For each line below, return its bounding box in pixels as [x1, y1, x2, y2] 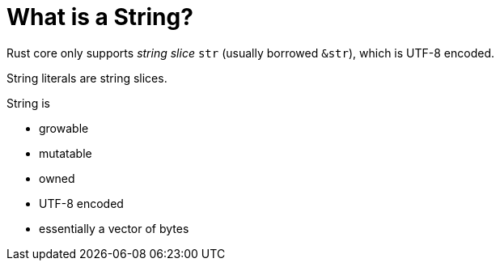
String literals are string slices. [6, 70, 167, 85]
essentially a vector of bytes [39, 221, 189, 235]
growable [39, 121, 89, 135]
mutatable [39, 146, 92, 160]
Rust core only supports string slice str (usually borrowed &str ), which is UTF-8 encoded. [6, 45, 494, 60]
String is [6, 95, 50, 110]
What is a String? [6, 3, 193, 31]
